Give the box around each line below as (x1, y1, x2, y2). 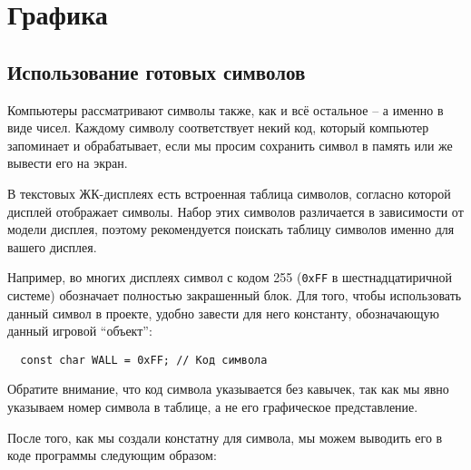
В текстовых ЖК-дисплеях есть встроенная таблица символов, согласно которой (7, 183, 451, 202)
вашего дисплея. (7, 237, 97, 256)
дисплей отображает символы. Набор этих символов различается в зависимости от (7, 201, 464, 220)
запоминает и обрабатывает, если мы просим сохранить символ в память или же (7, 135, 453, 154)
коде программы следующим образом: (7, 446, 217, 465)
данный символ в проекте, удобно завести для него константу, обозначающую (7, 303, 439, 322)
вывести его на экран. (7, 153, 128, 172)
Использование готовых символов (7, 57, 306, 85)
